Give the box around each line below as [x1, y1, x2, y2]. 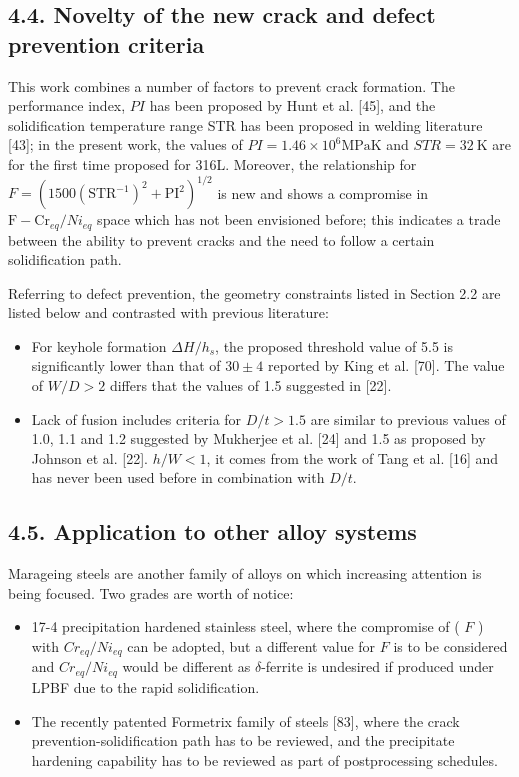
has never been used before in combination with [31, 467, 325, 488]
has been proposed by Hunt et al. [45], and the [149, 95, 436, 116]
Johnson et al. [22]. [31, 447, 148, 468]
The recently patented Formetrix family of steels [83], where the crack [31, 710, 460, 731]
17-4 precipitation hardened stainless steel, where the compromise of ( [31, 616, 460, 637]
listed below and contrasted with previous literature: [8, 302, 329, 323]
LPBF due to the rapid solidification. [31, 676, 260, 697]
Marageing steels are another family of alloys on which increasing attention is [8, 563, 482, 584]
